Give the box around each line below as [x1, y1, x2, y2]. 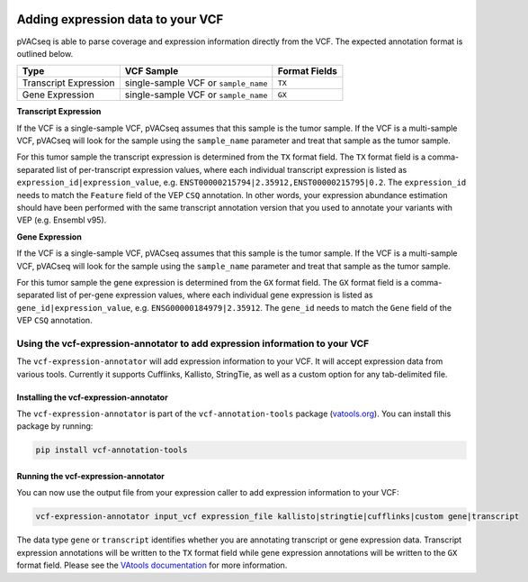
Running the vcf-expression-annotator [16, 471, 166, 482]
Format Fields [277, 65, 337, 77]
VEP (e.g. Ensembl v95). [16, 214, 107, 225]
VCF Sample [124, 65, 179, 77]
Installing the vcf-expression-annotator [16, 392, 168, 403]
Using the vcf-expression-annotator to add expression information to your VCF [16, 337, 370, 350]
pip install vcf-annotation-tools [35, 445, 188, 455]
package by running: [16, 421, 94, 432]
